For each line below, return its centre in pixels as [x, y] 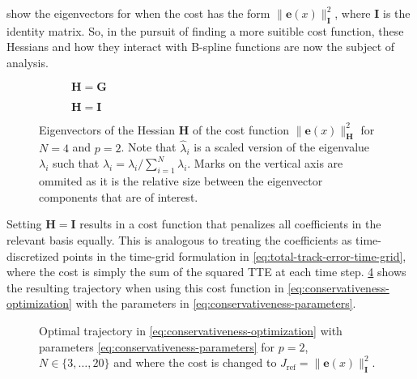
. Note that [149, 147]
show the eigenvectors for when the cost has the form [138, 13]
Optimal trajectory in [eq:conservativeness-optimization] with [191, 330]
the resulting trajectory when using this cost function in [145, 287]
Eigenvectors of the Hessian [107, 129]
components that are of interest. [119, 196]
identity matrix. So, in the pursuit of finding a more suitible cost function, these [205, 30]
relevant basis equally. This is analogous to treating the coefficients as [179, 239]
